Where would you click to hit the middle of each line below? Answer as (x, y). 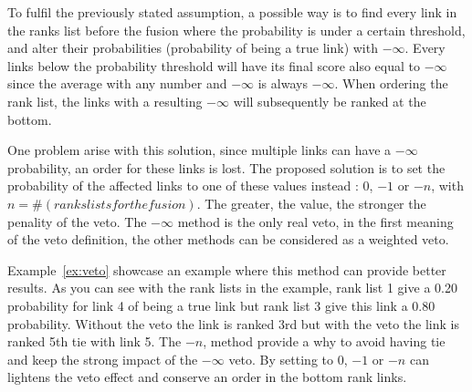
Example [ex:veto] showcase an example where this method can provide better (227, 269)
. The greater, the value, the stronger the (311, 203)
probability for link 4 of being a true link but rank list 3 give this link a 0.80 (221, 305)
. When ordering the (391, 83)
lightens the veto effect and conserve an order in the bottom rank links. (207, 377)
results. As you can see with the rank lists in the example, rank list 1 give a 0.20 (232, 288)
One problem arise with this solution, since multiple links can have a (199, 150)
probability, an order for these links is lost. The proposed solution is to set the (226, 167)
